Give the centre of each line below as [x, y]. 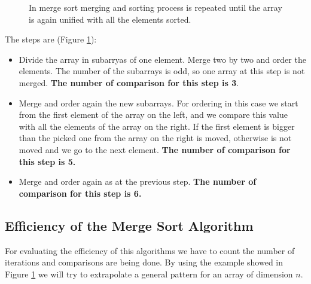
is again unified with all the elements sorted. [110, 19]
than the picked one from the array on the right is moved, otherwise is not [155, 138]
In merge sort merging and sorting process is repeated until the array [155, 7]
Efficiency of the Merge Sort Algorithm [129, 225]
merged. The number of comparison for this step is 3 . [129, 82]
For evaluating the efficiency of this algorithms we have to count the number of [150, 250]
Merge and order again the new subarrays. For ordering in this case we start [158, 103]
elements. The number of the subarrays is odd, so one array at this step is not [162, 71]
